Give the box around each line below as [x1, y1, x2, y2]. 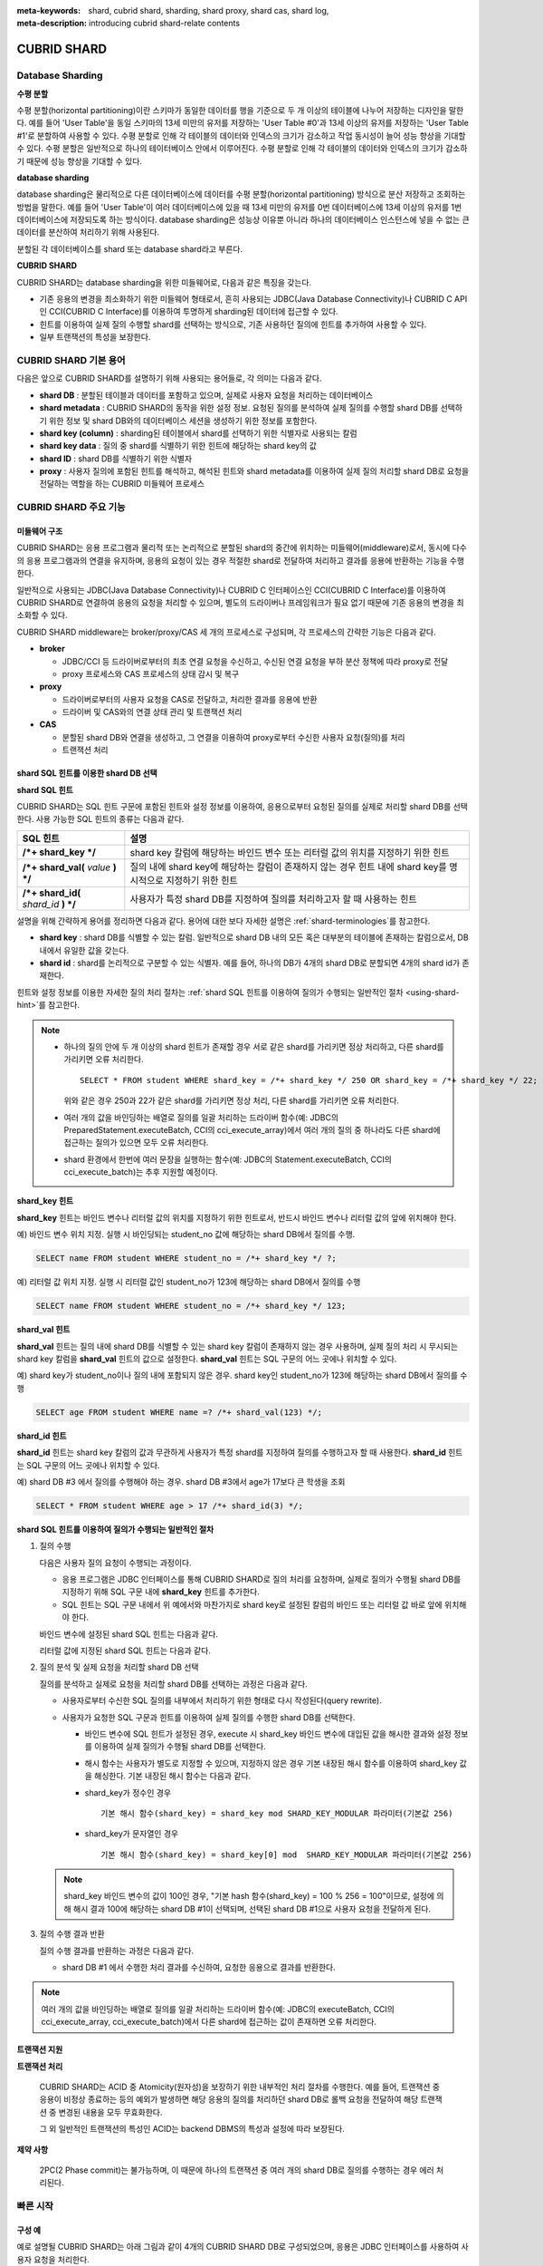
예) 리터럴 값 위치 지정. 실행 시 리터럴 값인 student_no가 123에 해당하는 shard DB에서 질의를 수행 [16, 1276, 361, 1287]
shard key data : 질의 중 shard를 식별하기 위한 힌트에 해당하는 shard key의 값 [39, 441, 317, 451]
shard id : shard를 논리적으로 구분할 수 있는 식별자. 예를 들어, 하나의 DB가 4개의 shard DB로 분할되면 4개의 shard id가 [39, 957, 461, 968]
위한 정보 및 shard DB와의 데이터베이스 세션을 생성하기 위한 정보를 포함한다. [48, 415, 318, 426]
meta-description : [16, 18, 88, 29]
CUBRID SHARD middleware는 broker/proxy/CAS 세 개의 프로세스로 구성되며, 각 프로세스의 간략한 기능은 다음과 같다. [16, 626, 436, 637]
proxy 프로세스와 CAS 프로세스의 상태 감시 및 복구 [62, 668, 240, 679]
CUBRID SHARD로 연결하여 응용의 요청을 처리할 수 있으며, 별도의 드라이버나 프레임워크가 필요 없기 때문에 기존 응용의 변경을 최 [16, 596, 465, 607]
